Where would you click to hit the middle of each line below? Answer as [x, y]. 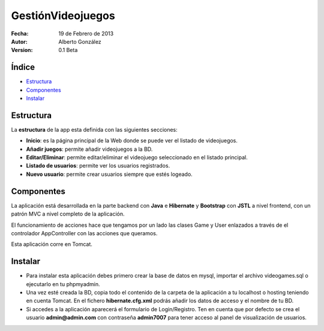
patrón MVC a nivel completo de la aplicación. [68, 214]
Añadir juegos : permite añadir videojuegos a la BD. [89, 149]
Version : [22, 50]
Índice [23, 67]
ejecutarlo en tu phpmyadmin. [63, 284]
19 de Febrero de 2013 [86, 34]
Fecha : [20, 34]
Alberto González [80, 41]
